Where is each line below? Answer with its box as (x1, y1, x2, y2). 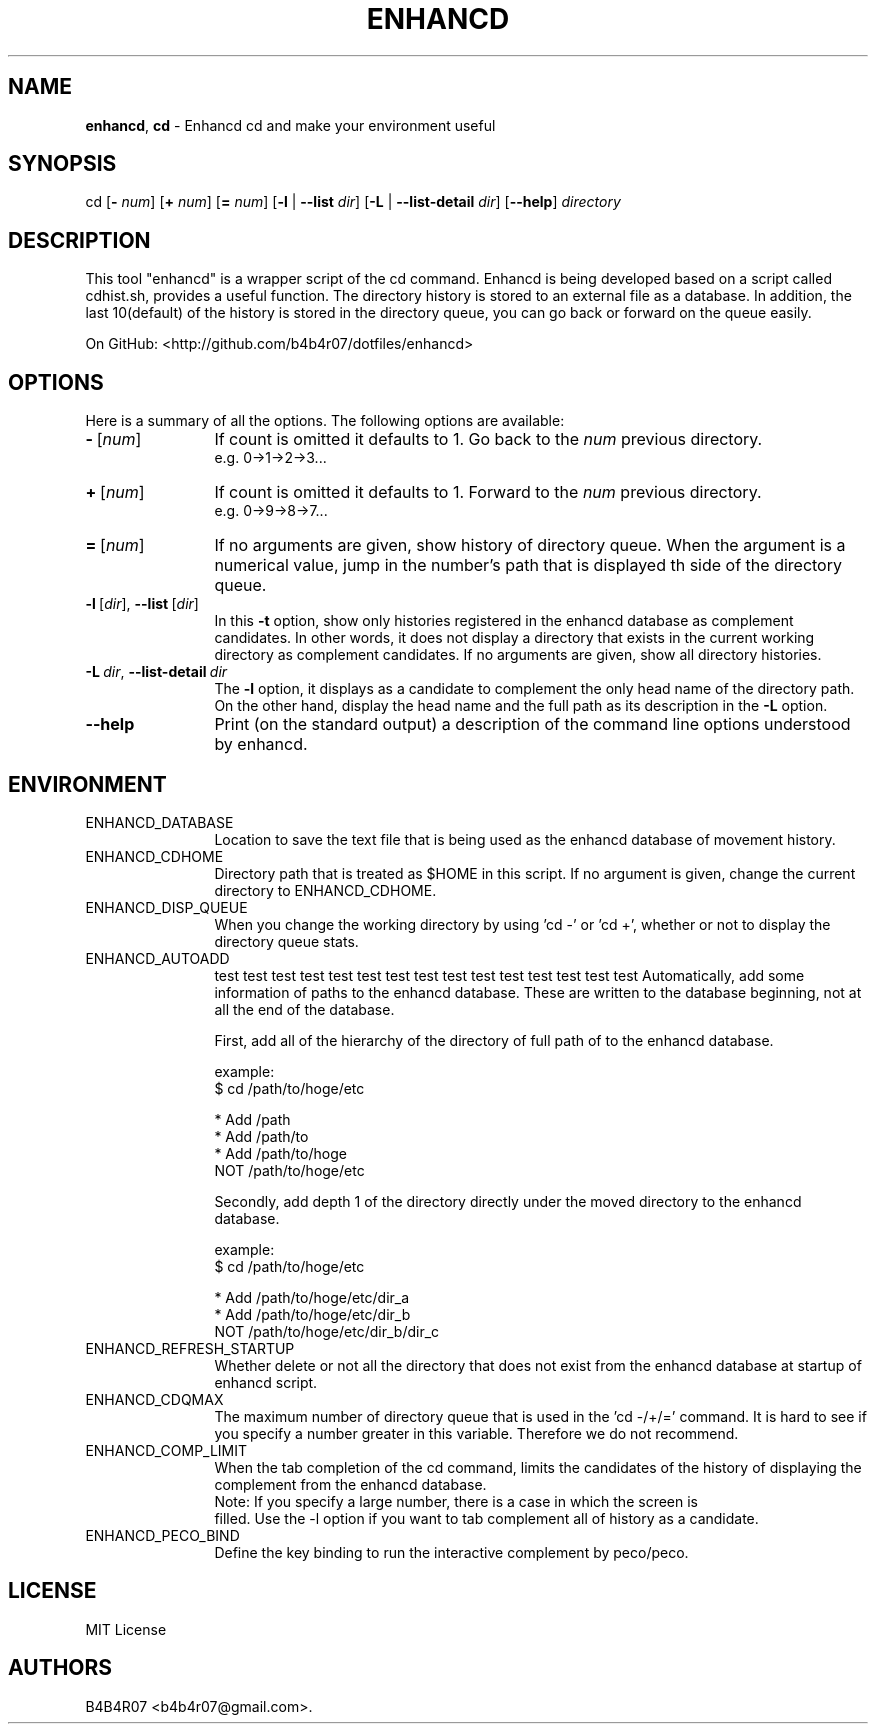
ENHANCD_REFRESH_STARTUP (85, 1339, 295, 1357)
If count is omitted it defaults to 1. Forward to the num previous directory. (214, 482, 762, 503)
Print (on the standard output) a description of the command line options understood (214, 714, 851, 735)
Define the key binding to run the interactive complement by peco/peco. (214, 1543, 689, 1561)
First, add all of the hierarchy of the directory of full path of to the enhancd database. (214, 1031, 774, 1049)
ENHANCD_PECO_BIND (85, 1526, 240, 1544)
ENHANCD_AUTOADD (85, 949, 230, 967)
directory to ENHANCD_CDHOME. (214, 881, 437, 899)
